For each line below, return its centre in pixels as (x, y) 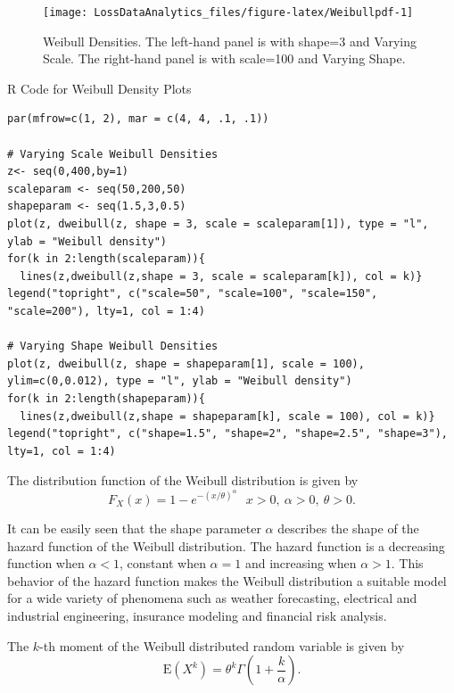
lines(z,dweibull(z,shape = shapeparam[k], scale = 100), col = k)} (227, 416)
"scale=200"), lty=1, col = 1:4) (106, 311)
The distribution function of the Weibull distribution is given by (183, 480)
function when (46, 563)
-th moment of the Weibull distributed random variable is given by (222, 645)
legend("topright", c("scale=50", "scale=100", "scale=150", (193, 294)
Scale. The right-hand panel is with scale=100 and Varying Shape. (224, 58)
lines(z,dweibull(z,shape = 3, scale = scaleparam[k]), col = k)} (221, 276)
